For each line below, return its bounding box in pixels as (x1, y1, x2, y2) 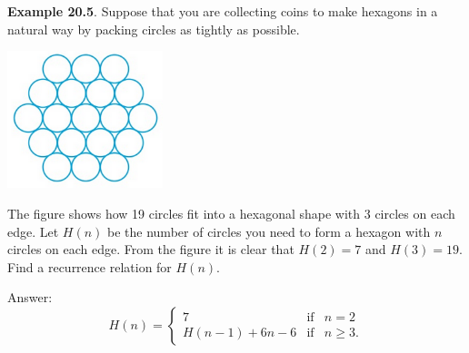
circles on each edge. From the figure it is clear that (7, 240, 294, 259)
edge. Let (7, 221, 59, 240)
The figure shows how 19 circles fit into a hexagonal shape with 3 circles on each (7, 203, 455, 222)
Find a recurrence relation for (7, 257, 172, 276)
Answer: (7, 288, 53, 307)
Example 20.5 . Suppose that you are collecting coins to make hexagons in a (7, 2, 438, 20)
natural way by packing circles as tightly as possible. (7, 19, 300, 38)
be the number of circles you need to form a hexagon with (107, 221, 431, 240)
